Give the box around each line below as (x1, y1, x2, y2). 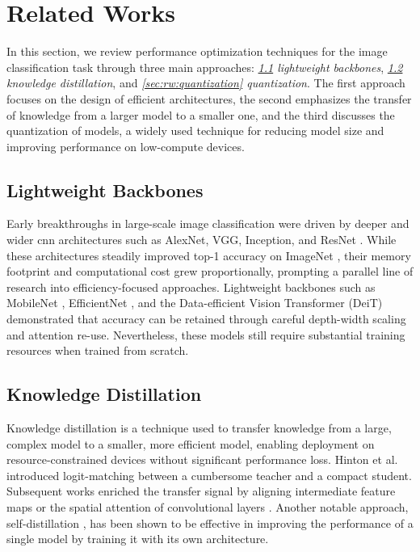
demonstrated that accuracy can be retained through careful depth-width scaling (6, 310, 406, 327)
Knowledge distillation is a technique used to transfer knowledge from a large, (6, 419, 392, 436)
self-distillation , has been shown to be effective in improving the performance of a (6, 514, 414, 531)
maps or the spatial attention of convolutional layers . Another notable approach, (6, 499, 409, 515)
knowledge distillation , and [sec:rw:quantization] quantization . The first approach (6, 74, 405, 91)
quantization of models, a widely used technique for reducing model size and (6, 122, 384, 139)
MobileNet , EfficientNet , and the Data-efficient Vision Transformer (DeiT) (6, 294, 383, 311)
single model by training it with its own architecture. (6, 530, 269, 547)
